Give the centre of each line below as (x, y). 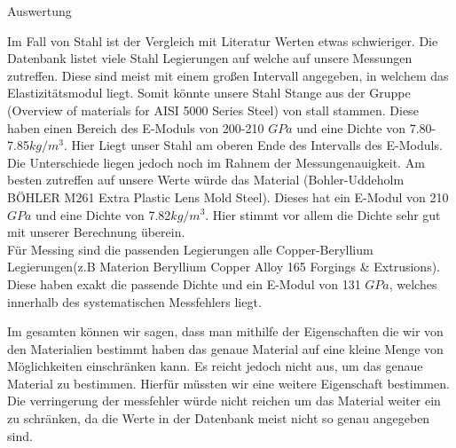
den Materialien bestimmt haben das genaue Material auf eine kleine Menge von (225, 348)
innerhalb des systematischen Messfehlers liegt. (134, 301)
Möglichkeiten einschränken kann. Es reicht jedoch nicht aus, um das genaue (215, 366)
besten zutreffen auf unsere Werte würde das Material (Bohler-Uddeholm (206, 180)
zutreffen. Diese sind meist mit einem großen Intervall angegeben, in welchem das (228, 75)
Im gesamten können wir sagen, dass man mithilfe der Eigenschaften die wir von (225, 331)
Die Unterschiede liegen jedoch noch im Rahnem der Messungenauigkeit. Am (216, 162)
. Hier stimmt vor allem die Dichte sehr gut (323, 214)
